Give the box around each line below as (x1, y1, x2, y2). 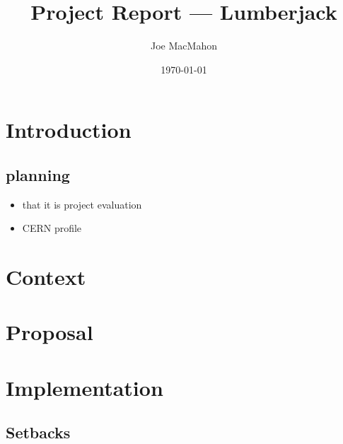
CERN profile (22, 221, 82, 235)
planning (6, 163, 70, 185)
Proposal (6, 317, 93, 346)
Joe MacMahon (151, 38, 217, 53)
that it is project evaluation (22, 197, 142, 211)
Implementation (6, 373, 163, 402)
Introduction (6, 115, 132, 144)
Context (6, 262, 86, 291)
